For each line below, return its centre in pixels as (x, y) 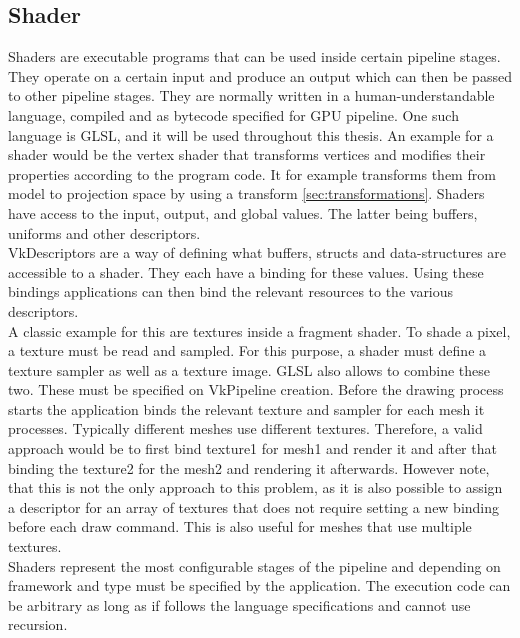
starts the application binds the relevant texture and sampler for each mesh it (246, 408)
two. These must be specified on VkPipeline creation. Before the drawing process (256, 389)
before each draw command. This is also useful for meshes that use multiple (240, 526)
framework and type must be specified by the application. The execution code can (259, 585)
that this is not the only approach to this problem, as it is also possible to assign (255, 487)
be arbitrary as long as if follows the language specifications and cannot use (239, 604)
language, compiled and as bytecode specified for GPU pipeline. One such (233, 114)
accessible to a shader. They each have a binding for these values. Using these (246, 271)
